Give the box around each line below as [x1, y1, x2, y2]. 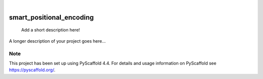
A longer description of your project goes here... [9, 38, 106, 44]
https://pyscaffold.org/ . [9, 67, 56, 73]
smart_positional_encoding [9, 13, 94, 21]
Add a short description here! [21, 27, 80, 33]
